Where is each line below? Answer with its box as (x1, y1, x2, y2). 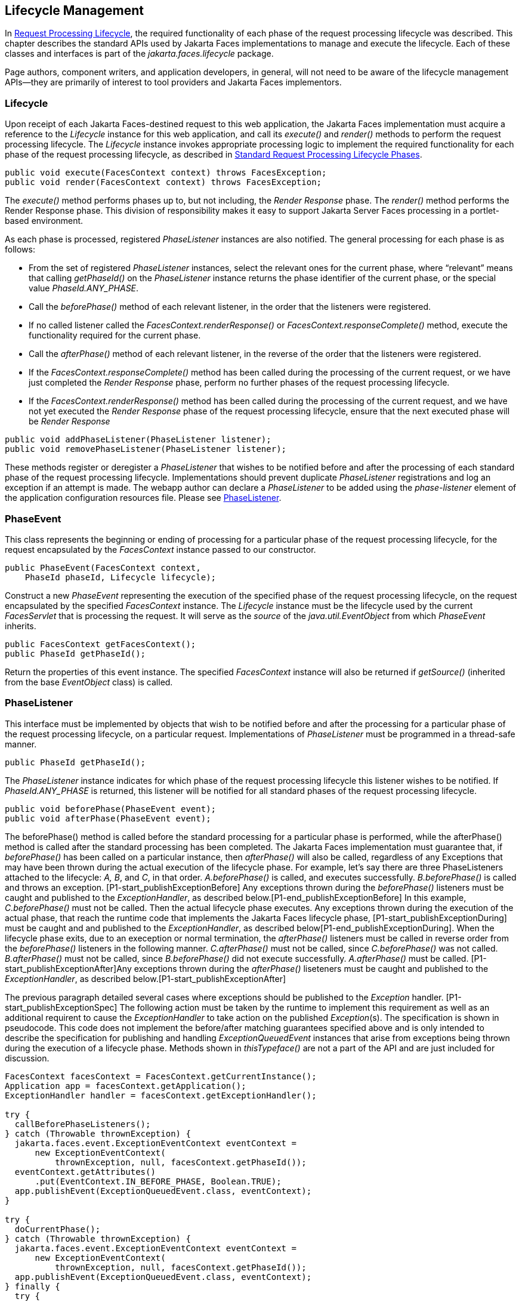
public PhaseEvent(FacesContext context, (5, 562, 201, 572)
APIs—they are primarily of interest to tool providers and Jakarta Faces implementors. (5, 77, 342, 88)
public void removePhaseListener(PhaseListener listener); (5, 444, 287, 454)
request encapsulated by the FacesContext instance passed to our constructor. (5, 544, 316, 555)
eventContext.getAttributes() (14, 1166, 156, 1177)
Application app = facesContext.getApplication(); (5, 1081, 246, 1091)
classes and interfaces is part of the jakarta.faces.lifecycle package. (5, 48, 274, 59)
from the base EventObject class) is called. (5, 676, 173, 687)
